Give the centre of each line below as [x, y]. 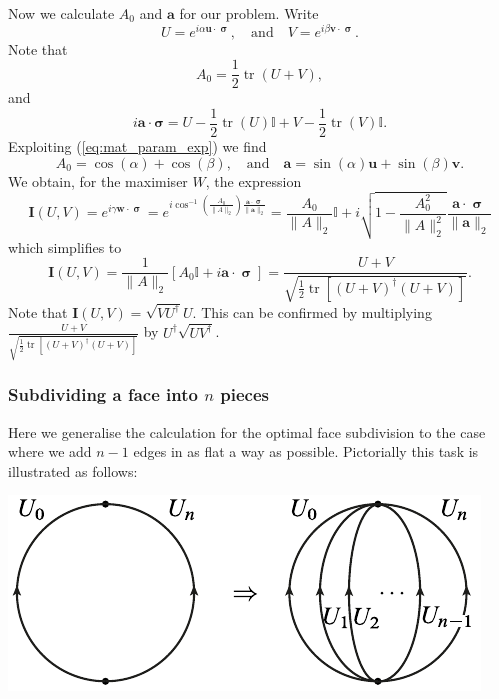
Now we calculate [61, 13]
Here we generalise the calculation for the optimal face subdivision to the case [247, 431]
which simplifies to [65, 246]
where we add [50, 451]
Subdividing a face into [103, 394]
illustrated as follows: [73, 470]
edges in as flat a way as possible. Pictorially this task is [306, 451]
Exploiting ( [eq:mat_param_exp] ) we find [137, 145]
